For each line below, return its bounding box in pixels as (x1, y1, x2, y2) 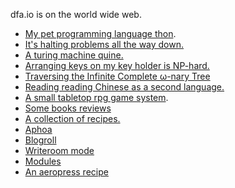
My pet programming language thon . (24, 28, 177, 39)
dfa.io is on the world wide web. (10, 9, 142, 20)
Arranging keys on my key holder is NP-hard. (24, 60, 210, 71)
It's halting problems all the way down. (24, 39, 185, 50)
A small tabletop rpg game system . (24, 92, 169, 103)
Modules (24, 155, 62, 167)
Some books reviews (24, 102, 112, 114)
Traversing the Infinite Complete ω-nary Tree (24, 70, 211, 82)
